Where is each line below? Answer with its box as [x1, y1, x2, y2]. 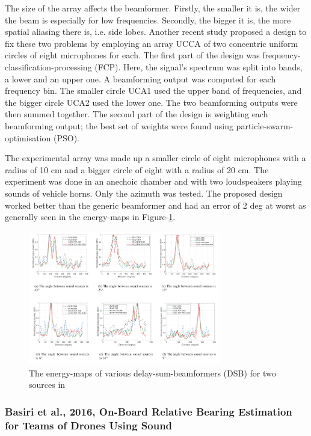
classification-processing [5, 60, 92, 73]
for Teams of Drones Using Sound [5, 417, 173, 432]
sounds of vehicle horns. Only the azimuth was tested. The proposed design [5, 186, 283, 199]
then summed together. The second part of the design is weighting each [5, 108, 268, 120]
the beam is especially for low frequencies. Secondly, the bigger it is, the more [5, 13, 291, 26]
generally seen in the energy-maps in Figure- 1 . [5, 210, 176, 223]
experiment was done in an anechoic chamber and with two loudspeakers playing [5, 175, 302, 188]
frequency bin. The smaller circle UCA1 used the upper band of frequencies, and [5, 84, 302, 97]
